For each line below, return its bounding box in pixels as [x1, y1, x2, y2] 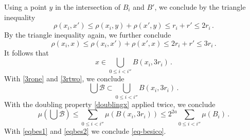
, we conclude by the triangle [154, 2, 246, 12]
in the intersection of [55, 2, 121, 12]
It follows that [4, 47, 49, 58]
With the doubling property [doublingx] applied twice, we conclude [4, 98, 216, 109]
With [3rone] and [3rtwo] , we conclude [4, 73, 124, 83]
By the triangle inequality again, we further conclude [4, 29, 171, 40]
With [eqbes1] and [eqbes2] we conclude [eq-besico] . [4, 125, 166, 136]
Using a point [4, 2, 47, 12]
